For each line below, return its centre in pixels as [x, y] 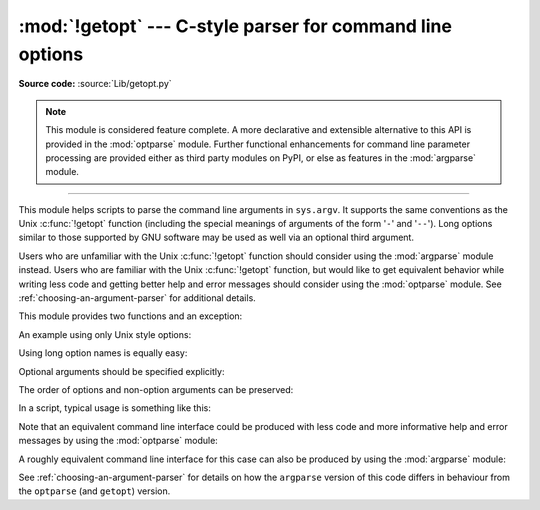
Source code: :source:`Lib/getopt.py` [95, 84]
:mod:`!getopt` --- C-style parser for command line [235, 26]
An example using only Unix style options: [105, 334]
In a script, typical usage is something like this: [115, 408]
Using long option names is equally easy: [103, 353]
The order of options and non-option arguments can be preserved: [156, 389]
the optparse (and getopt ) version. [94, 491]
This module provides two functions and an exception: [130, 316]
